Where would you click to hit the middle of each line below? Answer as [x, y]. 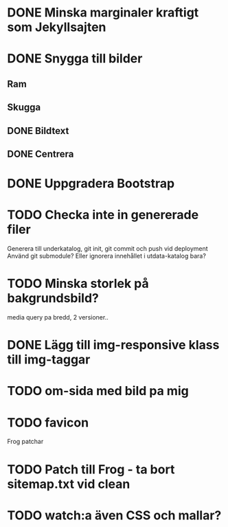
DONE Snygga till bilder [75, 59]
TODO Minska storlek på [78, 284]
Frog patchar [25, 442]
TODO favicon [48, 422]
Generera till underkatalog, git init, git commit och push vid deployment [107, 249]
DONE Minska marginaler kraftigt [103, 13]
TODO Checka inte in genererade [103, 215]
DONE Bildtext [38, 131]
